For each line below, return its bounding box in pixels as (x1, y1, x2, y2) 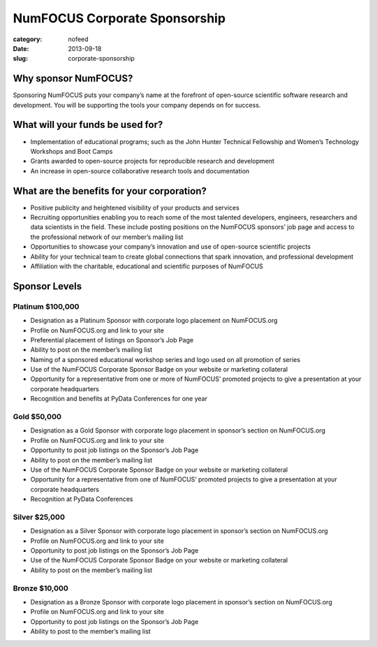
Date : (13, 44, 29, 52)
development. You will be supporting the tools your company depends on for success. (13, 101, 261, 109)
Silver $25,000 (13, 512, 66, 522)
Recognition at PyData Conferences (30, 495, 133, 503)
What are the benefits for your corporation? (13, 185, 207, 197)
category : (13, 35, 43, 43)
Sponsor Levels (13, 280, 82, 292)
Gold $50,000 (13, 412, 62, 421)
